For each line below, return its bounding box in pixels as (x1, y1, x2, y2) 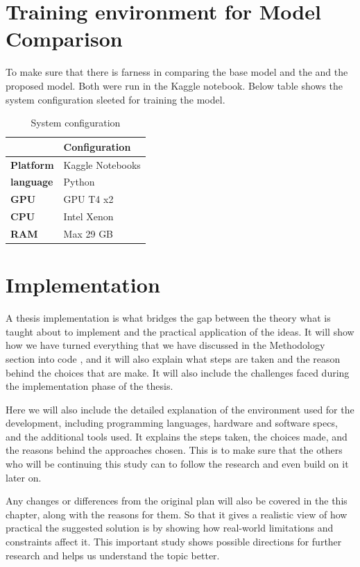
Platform (10, 157, 54, 172)
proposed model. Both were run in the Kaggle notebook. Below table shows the (6, 78, 343, 92)
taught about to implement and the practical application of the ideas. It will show (6, 324, 354, 338)
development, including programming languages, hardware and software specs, (6, 416, 338, 430)
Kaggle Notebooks (63, 157, 141, 172)
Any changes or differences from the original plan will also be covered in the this (6, 493, 348, 508)
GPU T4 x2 (63, 192, 114, 206)
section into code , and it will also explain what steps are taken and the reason (6, 351, 341, 365)
